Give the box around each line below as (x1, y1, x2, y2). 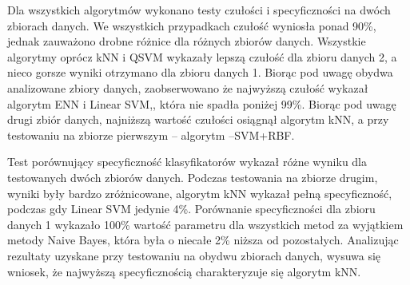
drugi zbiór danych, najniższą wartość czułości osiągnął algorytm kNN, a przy (7, 111, 389, 128)
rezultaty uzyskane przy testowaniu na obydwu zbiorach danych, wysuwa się (7, 247, 381, 263)
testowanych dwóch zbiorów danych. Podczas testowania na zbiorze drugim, (7, 168, 378, 185)
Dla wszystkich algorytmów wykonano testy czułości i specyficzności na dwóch (7, 2, 391, 18)
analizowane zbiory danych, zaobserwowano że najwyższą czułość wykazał (7, 79, 368, 96)
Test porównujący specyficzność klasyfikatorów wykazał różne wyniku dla (7, 153, 368, 170)
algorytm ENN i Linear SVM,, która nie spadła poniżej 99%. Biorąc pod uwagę (7, 95, 396, 112)
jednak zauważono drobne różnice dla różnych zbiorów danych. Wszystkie (7, 33, 366, 49)
